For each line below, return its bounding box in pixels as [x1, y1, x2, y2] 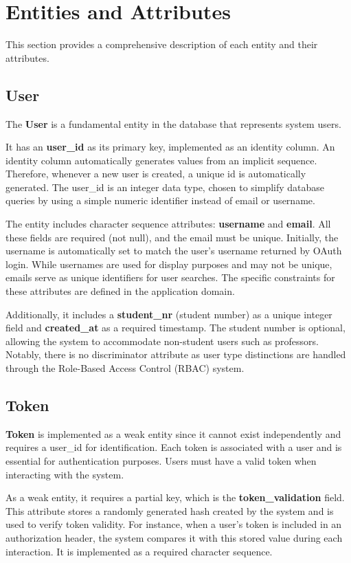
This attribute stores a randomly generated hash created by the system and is [5, 503, 334, 518]
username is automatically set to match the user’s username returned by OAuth [5, 243, 342, 258]
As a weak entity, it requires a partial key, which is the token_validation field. [5, 490, 345, 505]
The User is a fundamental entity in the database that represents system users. [5, 116, 341, 131]
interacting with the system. [5, 467, 124, 481]
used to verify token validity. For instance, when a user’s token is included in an [5, 517, 342, 531]
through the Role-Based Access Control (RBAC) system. [5, 361, 245, 375]
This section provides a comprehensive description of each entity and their [5, 37, 318, 52]
